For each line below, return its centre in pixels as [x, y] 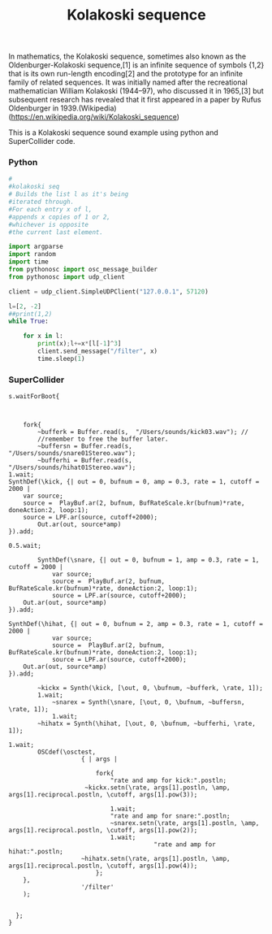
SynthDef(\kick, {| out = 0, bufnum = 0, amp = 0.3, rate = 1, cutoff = [134, 482]
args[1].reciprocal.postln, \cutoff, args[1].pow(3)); [103, 795]
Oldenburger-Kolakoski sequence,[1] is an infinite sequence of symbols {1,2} [136, 65]
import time [28, 262]
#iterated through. [41, 202]
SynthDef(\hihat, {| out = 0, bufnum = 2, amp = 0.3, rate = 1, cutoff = [136, 624]
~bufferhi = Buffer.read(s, [85, 461]
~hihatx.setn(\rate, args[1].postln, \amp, [155, 859]
